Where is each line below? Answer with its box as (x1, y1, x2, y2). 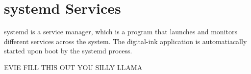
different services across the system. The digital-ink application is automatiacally (4, 36, 247, 46)
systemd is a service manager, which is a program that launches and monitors (4, 26, 237, 37)
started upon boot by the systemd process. (4, 46, 132, 56)
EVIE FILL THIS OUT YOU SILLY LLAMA (4, 62, 143, 72)
